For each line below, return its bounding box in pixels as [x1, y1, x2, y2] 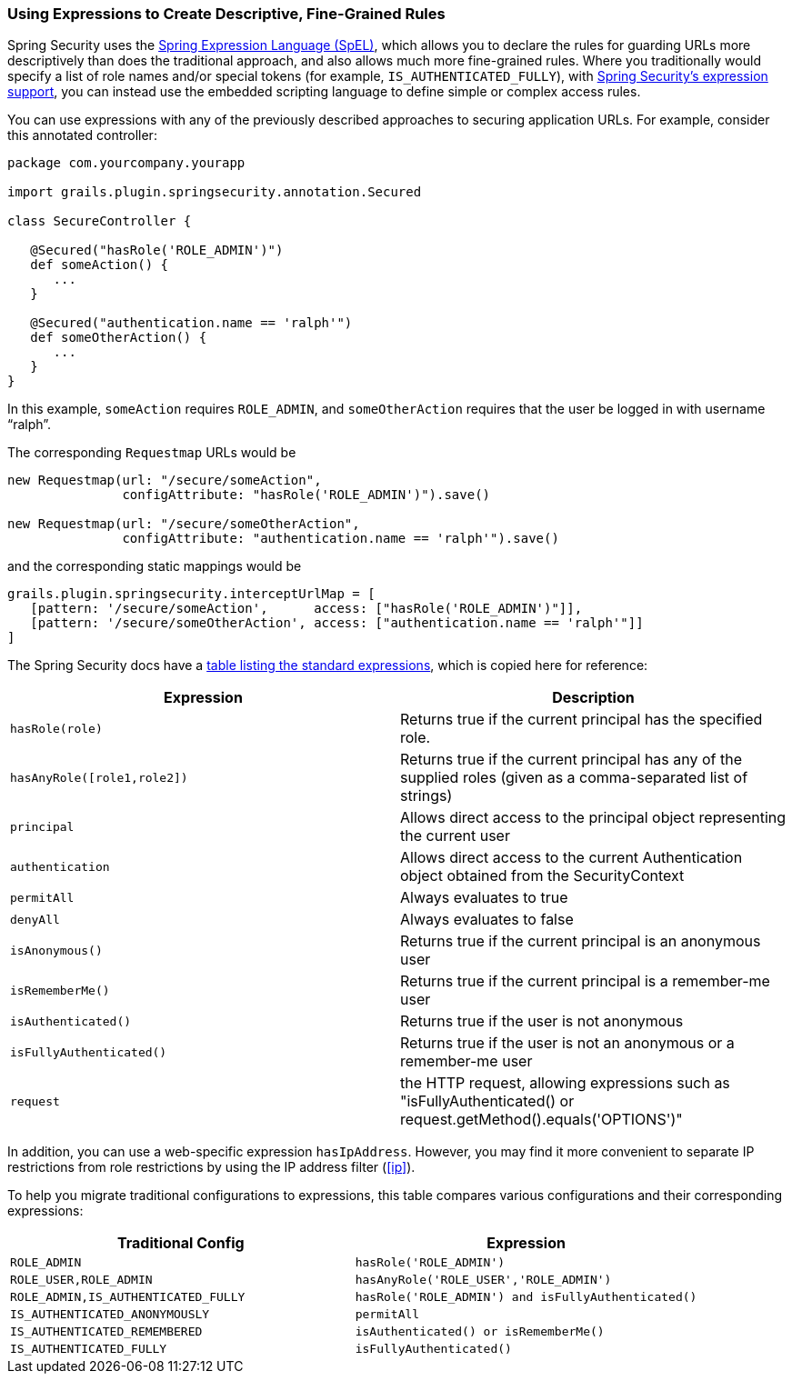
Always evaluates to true [400, 888, 568, 907]
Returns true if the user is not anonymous [400, 1012, 684, 1031]
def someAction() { [30, 257, 169, 273]
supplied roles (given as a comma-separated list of [400, 768, 748, 787]
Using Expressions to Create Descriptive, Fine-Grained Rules [7, 5, 446, 23]
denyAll [10, 912, 60, 926]
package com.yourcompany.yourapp [7, 155, 246, 171]
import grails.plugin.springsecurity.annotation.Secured [7, 185, 422, 200]
